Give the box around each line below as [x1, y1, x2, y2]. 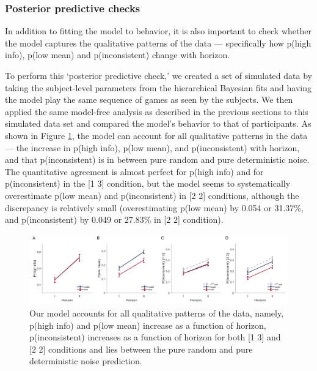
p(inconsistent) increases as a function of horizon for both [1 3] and [29, 331, 281, 343]
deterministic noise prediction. [29, 354, 142, 367]
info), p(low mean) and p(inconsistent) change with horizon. [5, 48, 230, 61]
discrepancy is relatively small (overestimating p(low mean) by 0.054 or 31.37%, [5, 201, 304, 214]
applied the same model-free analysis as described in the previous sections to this [5, 105, 308, 118]
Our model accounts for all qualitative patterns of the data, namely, [29, 307, 284, 319]
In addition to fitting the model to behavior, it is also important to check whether [5, 24, 312, 37]
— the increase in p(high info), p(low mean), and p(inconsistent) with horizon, [5, 141, 300, 154]
